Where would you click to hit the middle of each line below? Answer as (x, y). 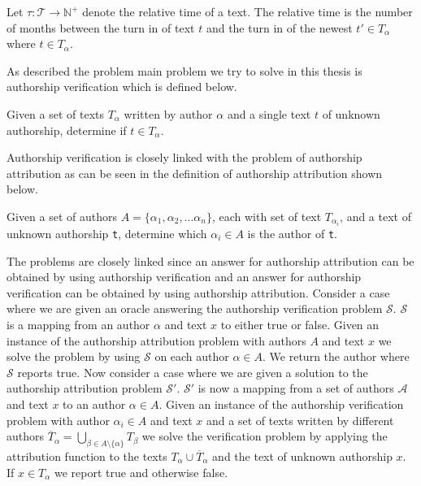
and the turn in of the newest (279, 27)
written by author (168, 113)
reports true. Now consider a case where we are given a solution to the (193, 372)
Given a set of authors (62, 216)
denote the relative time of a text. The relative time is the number (247, 11)
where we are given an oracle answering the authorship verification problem (195, 308)
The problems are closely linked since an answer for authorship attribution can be (210, 260)
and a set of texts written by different (300, 420)
